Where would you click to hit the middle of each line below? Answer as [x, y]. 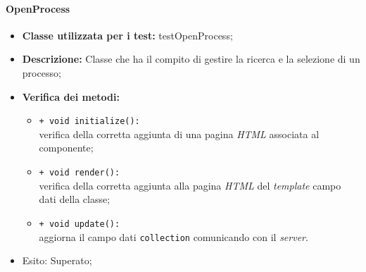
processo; [42, 72]
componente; [66, 148]
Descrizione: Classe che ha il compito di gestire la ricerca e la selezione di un [191, 59]
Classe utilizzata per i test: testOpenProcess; [127, 35]
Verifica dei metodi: [71, 96]
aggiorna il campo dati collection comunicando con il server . [173, 236]
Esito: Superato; [57, 260]
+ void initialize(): [89, 122]
